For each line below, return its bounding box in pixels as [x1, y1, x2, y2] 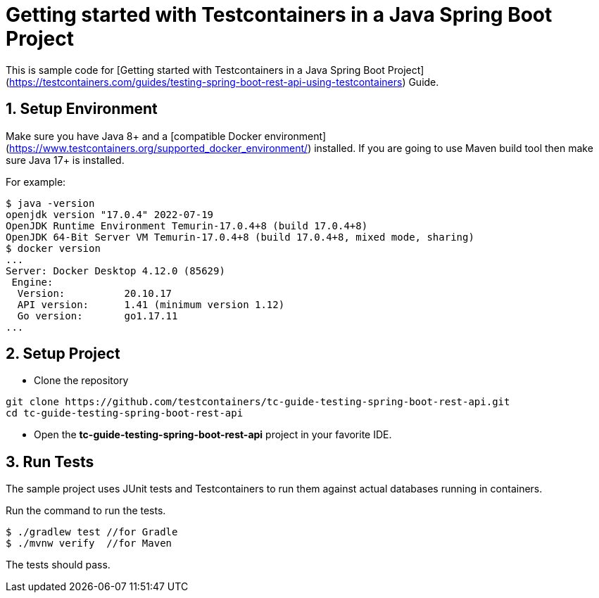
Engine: [11, 276, 53, 288]
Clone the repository [34, 374, 129, 387]
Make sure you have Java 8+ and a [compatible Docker [6, 129, 262, 142]
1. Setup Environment [6, 100, 158, 118]
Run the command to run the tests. [6, 504, 166, 517]
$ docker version [6, 242, 101, 254]
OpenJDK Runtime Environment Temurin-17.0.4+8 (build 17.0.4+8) [6, 220, 368, 231]
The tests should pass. [6, 559, 111, 571]
